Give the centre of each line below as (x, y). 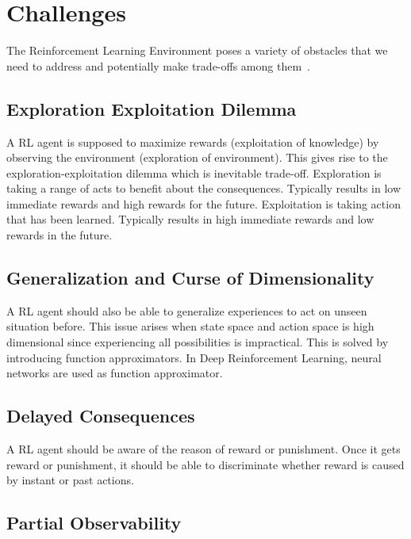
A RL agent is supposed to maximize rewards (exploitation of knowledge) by (193, 141)
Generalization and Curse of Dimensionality (190, 278)
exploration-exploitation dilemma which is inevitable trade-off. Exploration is (194, 172)
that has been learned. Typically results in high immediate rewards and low (190, 219)
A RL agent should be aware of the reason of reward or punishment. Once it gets (204, 449)
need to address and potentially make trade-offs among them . (158, 65)
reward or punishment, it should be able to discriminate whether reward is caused (205, 464)
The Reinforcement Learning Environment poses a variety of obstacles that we (197, 50)
